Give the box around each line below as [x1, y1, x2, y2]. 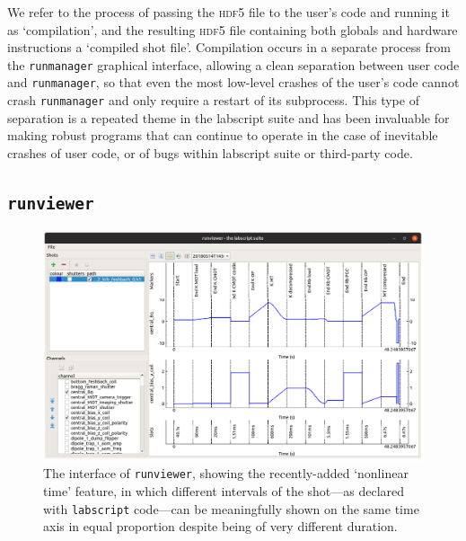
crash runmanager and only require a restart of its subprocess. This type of [7, 91, 419, 110]
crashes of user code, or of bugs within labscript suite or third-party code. [7, 143, 413, 162]
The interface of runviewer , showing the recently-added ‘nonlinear [43, 464, 409, 483]
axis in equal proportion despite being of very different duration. [43, 517, 398, 536]
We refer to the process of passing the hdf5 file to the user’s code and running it [7, 3, 450, 21]
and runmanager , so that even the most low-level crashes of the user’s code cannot [7, 73, 460, 92]
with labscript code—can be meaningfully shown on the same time [43, 499, 419, 518]
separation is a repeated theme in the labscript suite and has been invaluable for [7, 108, 450, 127]
